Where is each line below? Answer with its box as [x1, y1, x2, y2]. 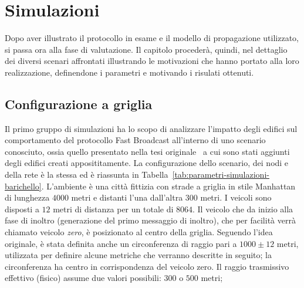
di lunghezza [5, 191, 50, 204]
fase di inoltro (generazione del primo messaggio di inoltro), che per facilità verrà [5, 214, 296, 226]
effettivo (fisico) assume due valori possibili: [5, 272, 161, 284]
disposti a [5, 202, 39, 215]
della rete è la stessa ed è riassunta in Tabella [5, 168, 168, 181]
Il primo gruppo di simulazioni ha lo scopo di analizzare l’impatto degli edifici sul [5, 122, 298, 134]
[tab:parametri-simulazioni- [172, 168, 269, 181]
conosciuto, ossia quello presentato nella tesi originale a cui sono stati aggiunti [5, 145, 290, 157]
